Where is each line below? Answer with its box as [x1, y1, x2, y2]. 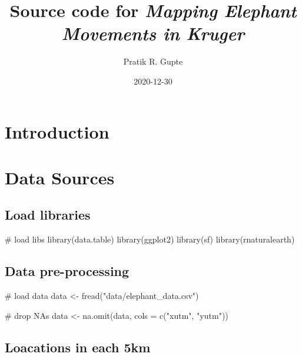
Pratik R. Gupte [123, 55, 183, 68]
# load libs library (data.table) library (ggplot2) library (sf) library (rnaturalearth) [5, 233, 295, 245]
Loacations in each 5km [5, 338, 151, 356]
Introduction [5, 119, 109, 143]
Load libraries [5, 206, 91, 224]
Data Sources [5, 165, 115, 189]
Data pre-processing [5, 262, 130, 280]
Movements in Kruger [61, 21, 245, 46]
